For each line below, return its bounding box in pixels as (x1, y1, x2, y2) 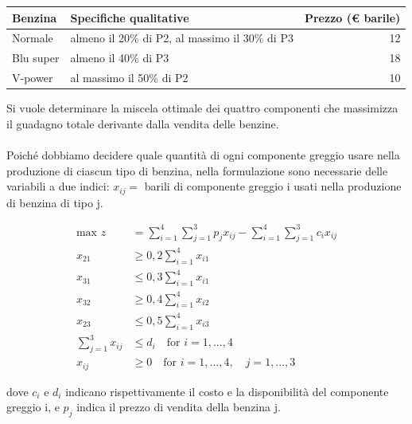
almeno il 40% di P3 (70, 49, 169, 66)
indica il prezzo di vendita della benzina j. (76, 398, 281, 415)
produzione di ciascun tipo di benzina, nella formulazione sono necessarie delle (6, 162, 388, 179)
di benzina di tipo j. (6, 194, 103, 210)
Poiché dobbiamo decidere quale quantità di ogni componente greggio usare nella (6, 146, 400, 163)
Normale (12, 29, 53, 46)
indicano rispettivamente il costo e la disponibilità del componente (65, 383, 389, 399)
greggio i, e (6, 398, 60, 415)
